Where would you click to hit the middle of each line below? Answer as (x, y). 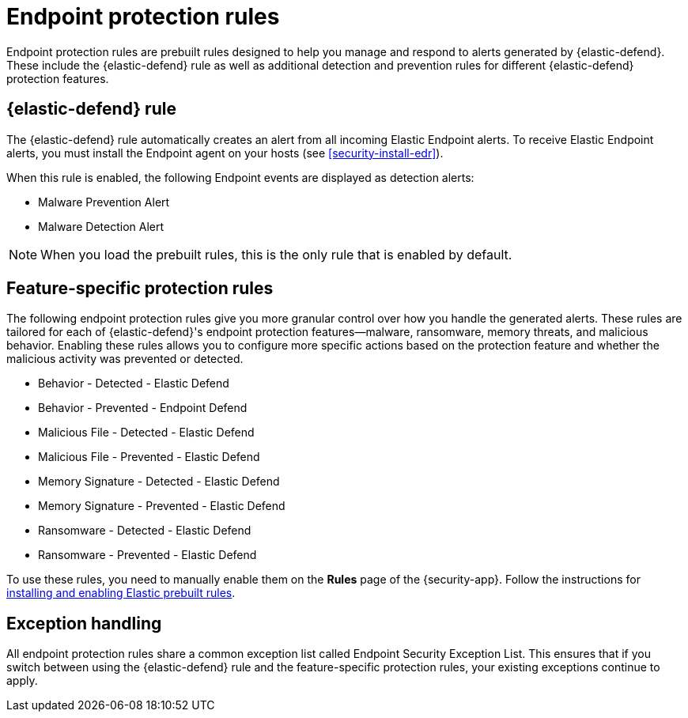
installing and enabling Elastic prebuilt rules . (121, 593)
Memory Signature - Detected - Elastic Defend (159, 482)
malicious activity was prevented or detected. (125, 359)
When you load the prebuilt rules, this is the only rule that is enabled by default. (276, 254)
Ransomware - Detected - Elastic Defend (145, 531)
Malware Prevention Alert (104, 202)
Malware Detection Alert (101, 226)
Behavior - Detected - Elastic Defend (134, 384)
